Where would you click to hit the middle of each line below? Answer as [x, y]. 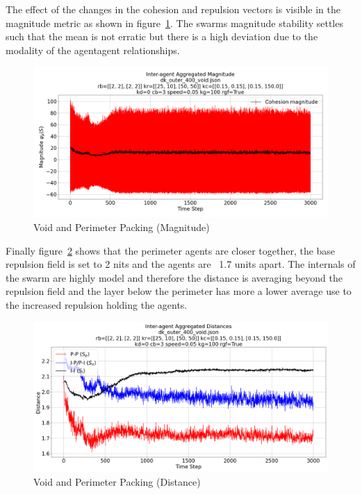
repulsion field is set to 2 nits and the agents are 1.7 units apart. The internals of [181, 264]
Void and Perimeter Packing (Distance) [117, 482]
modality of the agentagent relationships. [93, 50]
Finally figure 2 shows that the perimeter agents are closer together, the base [171, 250]
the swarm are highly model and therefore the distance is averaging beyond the [174, 277]
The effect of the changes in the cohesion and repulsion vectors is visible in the [173, 9]
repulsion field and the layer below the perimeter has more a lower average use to [179, 291]
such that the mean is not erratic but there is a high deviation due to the [162, 36]
